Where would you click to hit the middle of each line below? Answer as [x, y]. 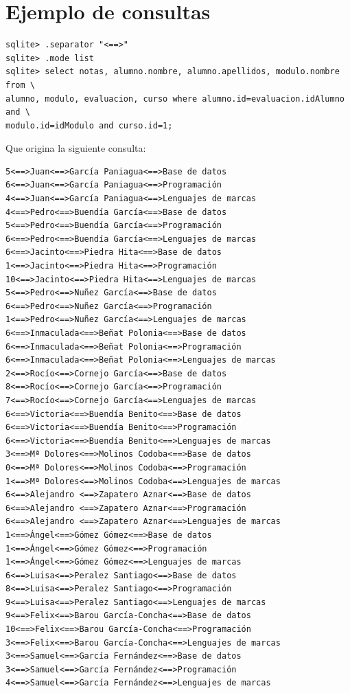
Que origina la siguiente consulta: [76, 148]
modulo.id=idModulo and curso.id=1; [89, 125]
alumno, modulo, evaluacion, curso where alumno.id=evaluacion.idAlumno [175, 99]
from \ [20, 85]
